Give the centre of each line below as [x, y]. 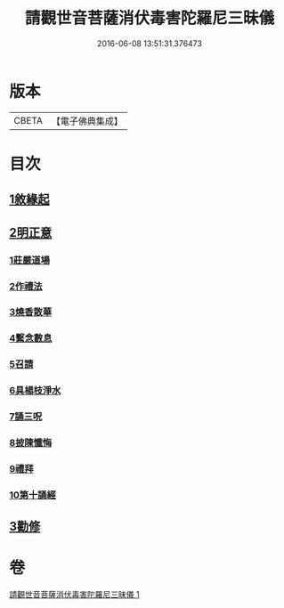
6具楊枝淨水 [35, 391]
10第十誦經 [32, 495]
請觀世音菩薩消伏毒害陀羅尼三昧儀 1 [74, 595]
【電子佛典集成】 [87, 121]
